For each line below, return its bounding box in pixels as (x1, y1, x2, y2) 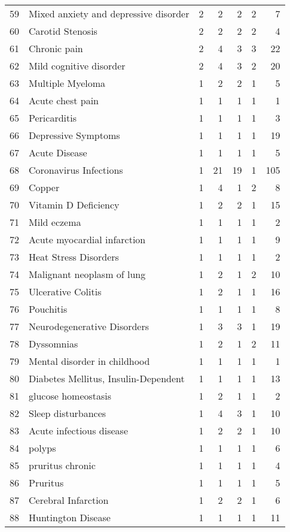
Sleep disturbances (29, 406, 106, 420)
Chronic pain (29, 41, 83, 55)
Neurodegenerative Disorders (29, 319, 149, 333)
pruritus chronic (29, 458, 96, 472)
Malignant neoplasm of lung (29, 267, 146, 281)
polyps (29, 441, 56, 455)
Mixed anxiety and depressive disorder (29, 7, 190, 20)
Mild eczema (29, 215, 81, 229)
